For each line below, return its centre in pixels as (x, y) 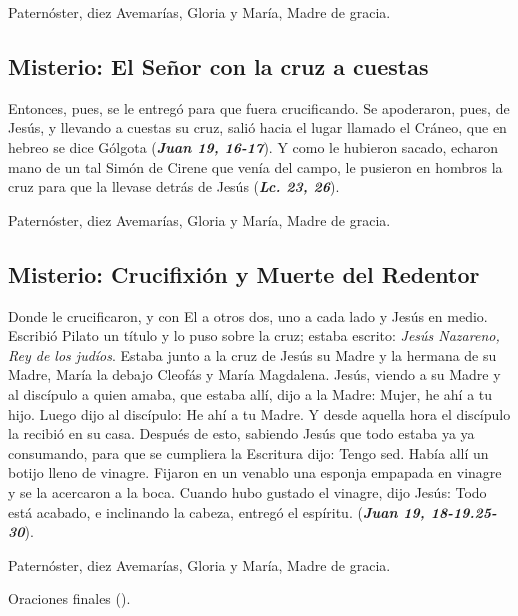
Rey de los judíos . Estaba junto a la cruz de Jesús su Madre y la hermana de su (252, 354)
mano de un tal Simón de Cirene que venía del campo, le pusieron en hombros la (255, 166)
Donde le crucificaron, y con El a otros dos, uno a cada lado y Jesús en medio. (248, 315)
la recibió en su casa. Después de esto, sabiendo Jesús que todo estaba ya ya (241, 433)
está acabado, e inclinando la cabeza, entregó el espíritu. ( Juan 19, (216, 511)
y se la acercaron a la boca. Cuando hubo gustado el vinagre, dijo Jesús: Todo (247, 491)
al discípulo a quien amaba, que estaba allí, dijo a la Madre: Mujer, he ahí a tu (250, 393)
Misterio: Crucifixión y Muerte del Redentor (244, 273)
